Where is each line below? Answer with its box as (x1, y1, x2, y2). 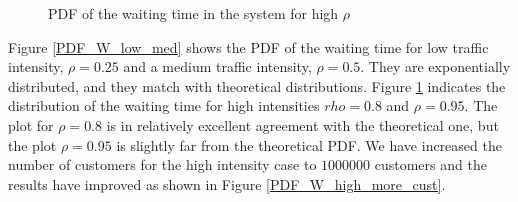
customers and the (374, 154, 487, 175)
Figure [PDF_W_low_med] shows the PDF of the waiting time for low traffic (8, 36, 489, 57)
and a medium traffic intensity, (123, 56, 312, 77)
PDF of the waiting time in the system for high (48, 3, 339, 23)
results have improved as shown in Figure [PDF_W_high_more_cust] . (8, 173, 446, 194)
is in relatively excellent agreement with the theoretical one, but (106, 114, 499, 135)
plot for (8, 114, 54, 135)
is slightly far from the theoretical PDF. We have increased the (116, 134, 502, 155)
